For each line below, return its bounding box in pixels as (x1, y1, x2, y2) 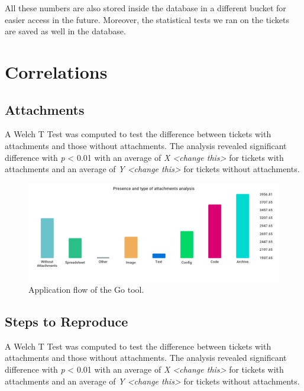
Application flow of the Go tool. (28, 283, 144, 295)
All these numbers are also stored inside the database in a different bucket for (5, 2, 286, 14)
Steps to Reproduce (5, 312, 128, 330)
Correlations (5, 59, 108, 83)
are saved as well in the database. (5, 25, 126, 37)
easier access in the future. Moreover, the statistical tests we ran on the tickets (5, 13, 289, 25)
